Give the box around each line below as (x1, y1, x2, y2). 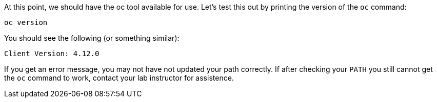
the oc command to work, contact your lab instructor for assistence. (4, 73, 234, 82)
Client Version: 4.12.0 (4, 49, 100, 58)
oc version (4, 18, 48, 27)
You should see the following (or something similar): (4, 34, 180, 42)
